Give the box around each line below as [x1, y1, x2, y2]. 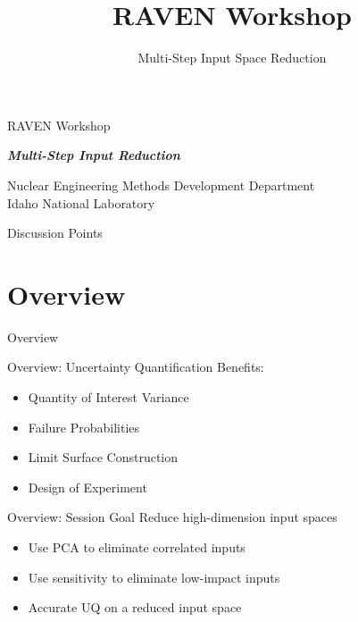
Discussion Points [7, 223, 103, 242]
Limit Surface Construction [28, 448, 178, 466]
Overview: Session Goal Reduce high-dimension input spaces [7, 508, 337, 526]
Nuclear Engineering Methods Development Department [7, 175, 315, 194]
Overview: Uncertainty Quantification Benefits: [7, 357, 264, 376]
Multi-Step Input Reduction [7, 146, 180, 164]
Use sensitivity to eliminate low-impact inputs [28, 567, 280, 586]
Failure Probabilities [28, 417, 140, 436]
